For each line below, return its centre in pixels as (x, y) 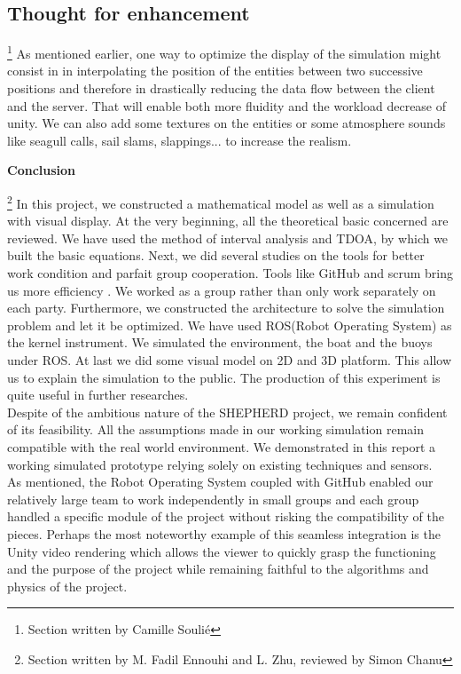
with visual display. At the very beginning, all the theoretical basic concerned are (228, 221)
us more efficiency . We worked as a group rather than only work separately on (222, 290)
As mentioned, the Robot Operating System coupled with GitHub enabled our (220, 482)
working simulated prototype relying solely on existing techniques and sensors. (220, 464)
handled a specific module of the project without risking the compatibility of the (226, 516)
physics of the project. (67, 586)
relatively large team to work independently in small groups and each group (213, 499)
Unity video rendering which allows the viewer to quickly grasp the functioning (222, 551)
